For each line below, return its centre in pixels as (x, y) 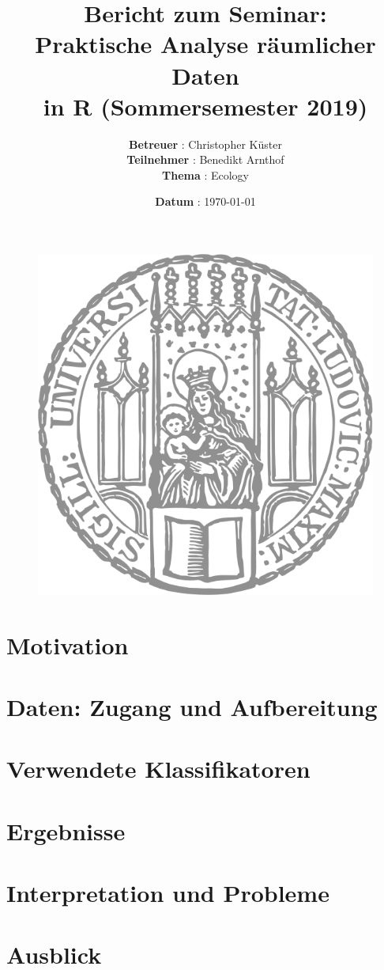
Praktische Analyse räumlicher (205, 44)
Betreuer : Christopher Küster (205, 144)
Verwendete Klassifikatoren (158, 769)
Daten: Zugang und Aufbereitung (192, 706)
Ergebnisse (66, 830)
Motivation (68, 644)
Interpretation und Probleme (168, 893)
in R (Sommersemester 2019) (205, 106)
